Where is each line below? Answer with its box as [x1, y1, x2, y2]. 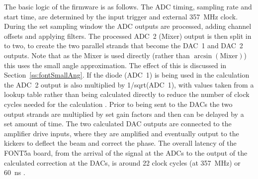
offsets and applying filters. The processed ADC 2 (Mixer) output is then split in [4, 30, 252, 41]
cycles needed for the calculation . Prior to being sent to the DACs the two [4, 98, 233, 109]
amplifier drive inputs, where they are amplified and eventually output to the [4, 128, 239, 138]
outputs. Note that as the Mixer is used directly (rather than [4, 50, 190, 60]
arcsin [194, 52, 212, 60]
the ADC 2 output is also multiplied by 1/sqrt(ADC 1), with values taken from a [4, 79, 254, 89]
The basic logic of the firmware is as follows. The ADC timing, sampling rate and [4, 1, 252, 11]
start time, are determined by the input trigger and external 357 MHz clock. [4, 11, 238, 21]
